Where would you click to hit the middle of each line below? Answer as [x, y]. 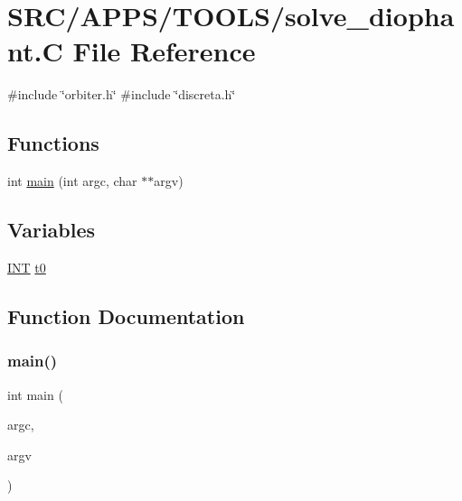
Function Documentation [126, 315]
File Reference [164, 51]
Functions [53, 143]
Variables [52, 230]
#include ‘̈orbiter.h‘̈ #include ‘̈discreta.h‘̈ [122, 94]
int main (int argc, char [72, 181]
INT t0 [27, 267]
